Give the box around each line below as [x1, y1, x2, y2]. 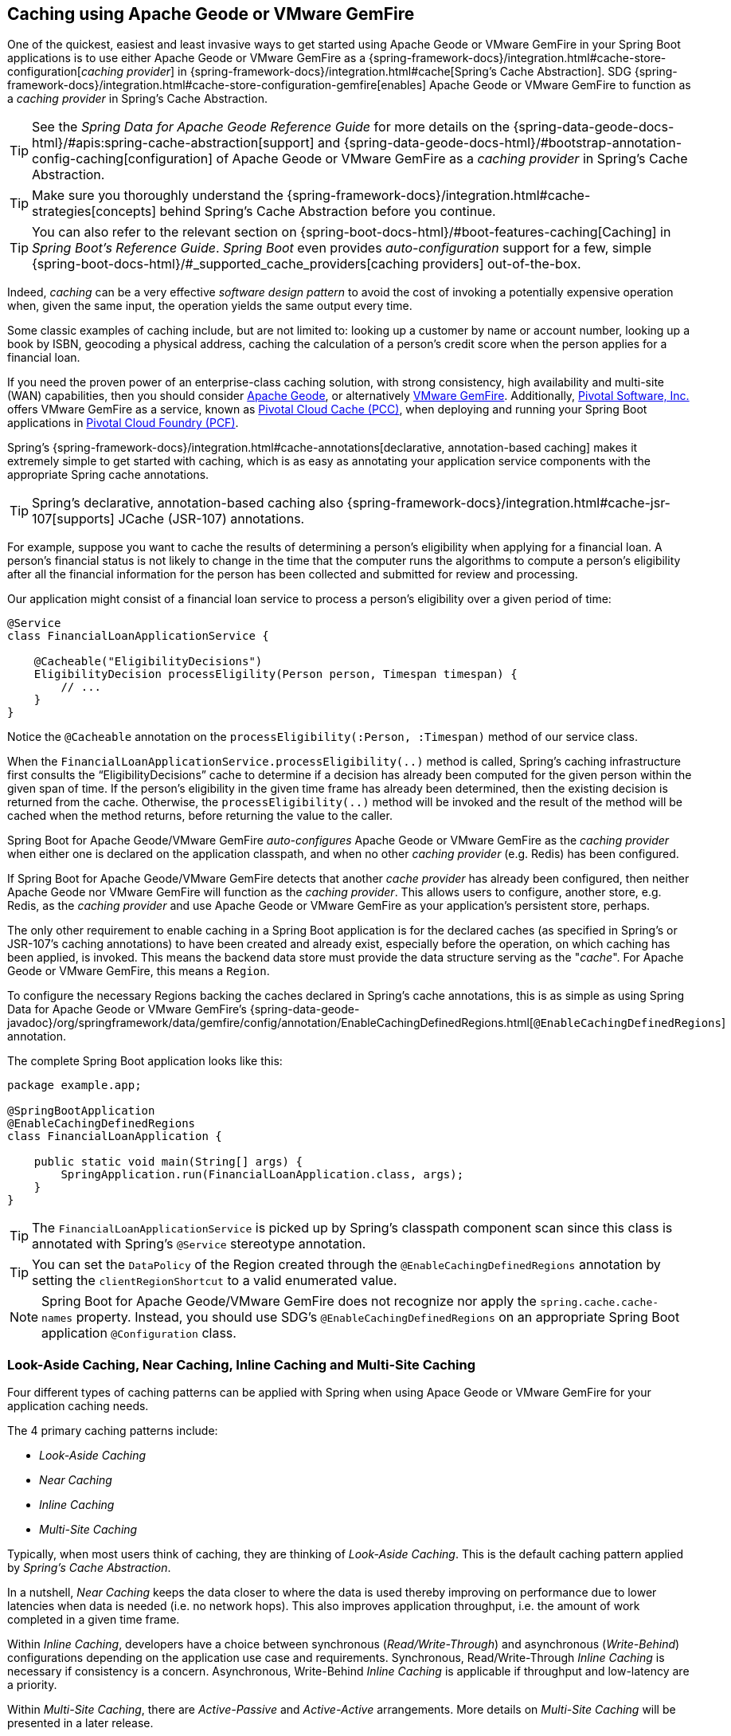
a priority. [7, 1678, 57, 1692]
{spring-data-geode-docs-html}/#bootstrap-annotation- [343, 135, 682, 151]
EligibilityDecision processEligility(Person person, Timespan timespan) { [33, 668, 518, 681]
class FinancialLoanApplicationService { [7, 629, 269, 643]
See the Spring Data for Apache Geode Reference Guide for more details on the [32, 119, 510, 135]
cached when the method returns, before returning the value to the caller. [7, 809, 393, 823]
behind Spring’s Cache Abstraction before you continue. [159, 203, 496, 220]
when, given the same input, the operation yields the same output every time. [7, 299, 412, 313]
